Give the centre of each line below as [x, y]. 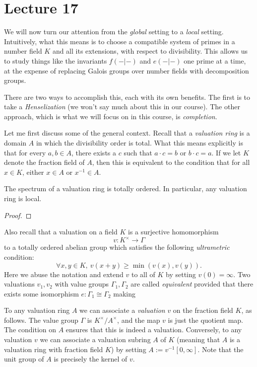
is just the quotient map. [205, 320]
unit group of [24, 359]
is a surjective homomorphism [173, 232]
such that [138, 152]
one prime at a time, [215, 60]
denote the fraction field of [44, 162]
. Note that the [221, 349]
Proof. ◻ [18, 215]
